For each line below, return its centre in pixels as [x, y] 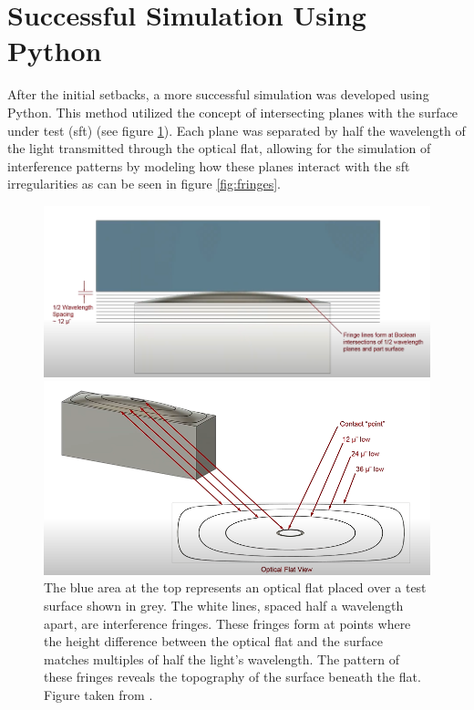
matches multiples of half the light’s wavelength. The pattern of [222, 659]
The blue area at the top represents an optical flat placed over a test [235, 587]
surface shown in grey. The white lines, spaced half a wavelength [224, 606]
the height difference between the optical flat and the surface [213, 641]
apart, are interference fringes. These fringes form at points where [227, 623]
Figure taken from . [98, 695]
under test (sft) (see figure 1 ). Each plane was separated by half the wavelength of [237, 130]
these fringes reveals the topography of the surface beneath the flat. [232, 677]
